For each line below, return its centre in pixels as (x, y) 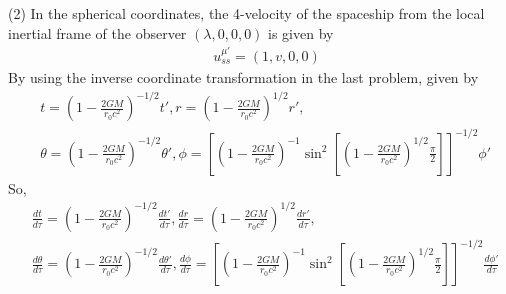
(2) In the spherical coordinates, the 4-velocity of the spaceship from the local (246, 13)
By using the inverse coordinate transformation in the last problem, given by (243, 77)
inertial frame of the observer (97, 32)
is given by (301, 32)
